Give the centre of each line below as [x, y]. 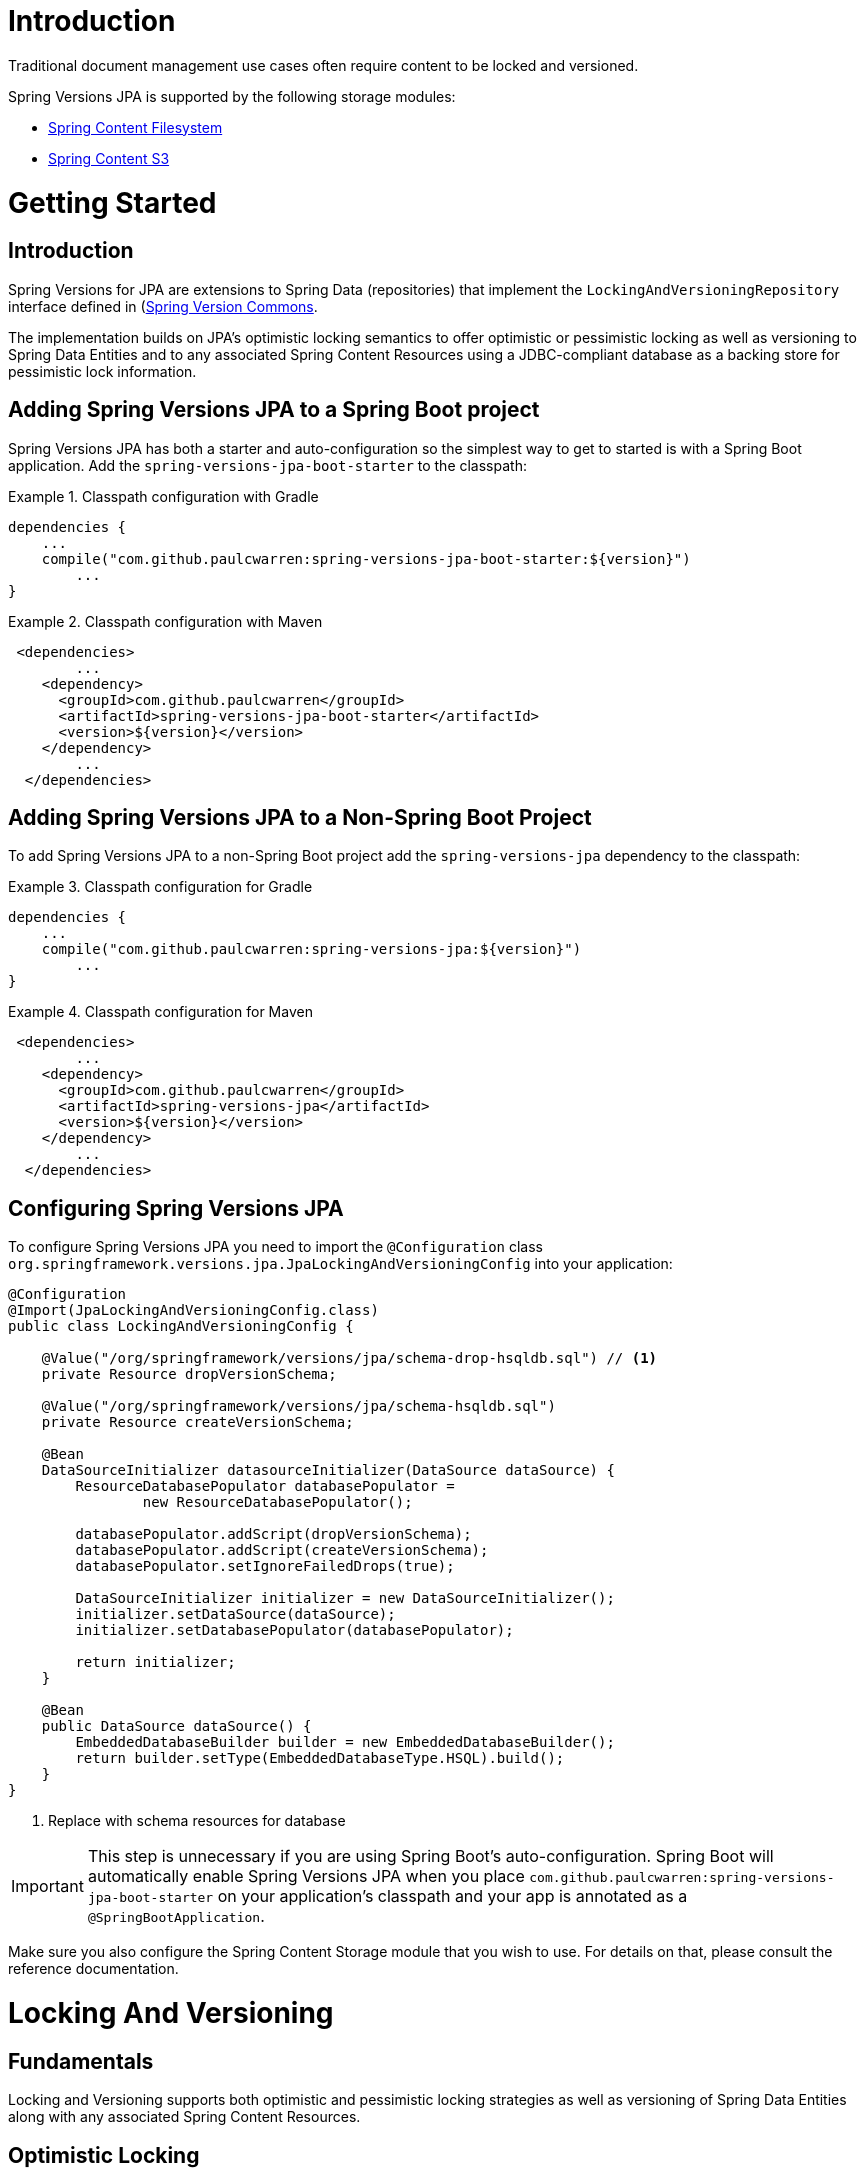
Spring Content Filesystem [135, 127]
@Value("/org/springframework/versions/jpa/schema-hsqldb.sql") [298, 1406]
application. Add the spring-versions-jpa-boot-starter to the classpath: [267, 465]
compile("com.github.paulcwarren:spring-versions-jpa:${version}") [311, 949]
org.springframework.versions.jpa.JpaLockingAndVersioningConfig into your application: [340, 1264]
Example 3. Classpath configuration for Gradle [160, 887]
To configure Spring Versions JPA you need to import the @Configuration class [275, 1247]
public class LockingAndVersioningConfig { [181, 1326]
